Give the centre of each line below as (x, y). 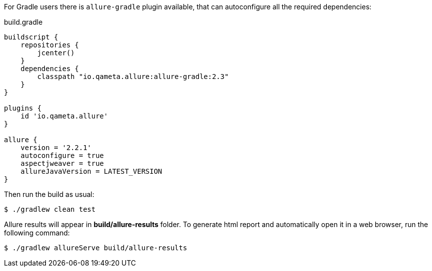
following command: (37, 233)
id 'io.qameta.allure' (64, 116)
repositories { (50, 45)
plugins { (23, 108)
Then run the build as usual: (49, 194)
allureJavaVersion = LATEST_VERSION (91, 171)
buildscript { (31, 37)
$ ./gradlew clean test (50, 209)
